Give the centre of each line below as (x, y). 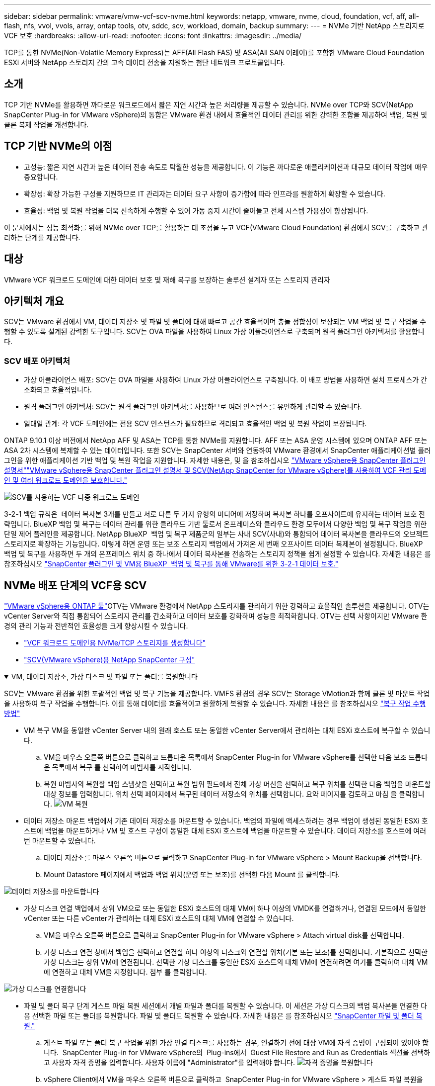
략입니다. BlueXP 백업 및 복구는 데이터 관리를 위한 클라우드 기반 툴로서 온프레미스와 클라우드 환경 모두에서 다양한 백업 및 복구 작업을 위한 (216, 524)
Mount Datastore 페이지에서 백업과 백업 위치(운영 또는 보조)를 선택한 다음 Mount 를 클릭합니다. (192, 874)
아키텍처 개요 (34, 301)
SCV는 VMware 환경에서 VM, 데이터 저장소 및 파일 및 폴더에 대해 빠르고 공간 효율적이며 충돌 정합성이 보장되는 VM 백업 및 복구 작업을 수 (215, 322)
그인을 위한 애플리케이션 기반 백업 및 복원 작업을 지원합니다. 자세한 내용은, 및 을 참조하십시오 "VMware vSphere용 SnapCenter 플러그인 (215, 460)
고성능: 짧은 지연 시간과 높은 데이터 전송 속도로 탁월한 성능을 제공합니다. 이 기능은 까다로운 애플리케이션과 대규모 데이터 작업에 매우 (226, 167)
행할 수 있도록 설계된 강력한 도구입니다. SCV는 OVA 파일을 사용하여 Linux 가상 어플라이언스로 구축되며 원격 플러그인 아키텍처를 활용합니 (214, 332)
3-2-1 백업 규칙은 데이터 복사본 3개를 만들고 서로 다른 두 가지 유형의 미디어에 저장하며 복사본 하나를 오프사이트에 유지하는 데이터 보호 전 (215, 514)
